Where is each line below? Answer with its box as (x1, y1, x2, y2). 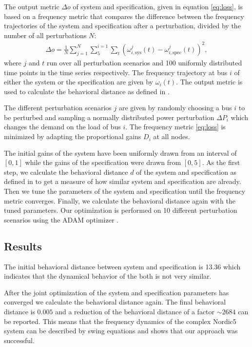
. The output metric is (176, 77, 243, 87)
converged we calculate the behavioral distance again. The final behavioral (4, 297, 226, 307)
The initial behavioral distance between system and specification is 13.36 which (4, 261, 241, 271)
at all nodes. (153, 131, 190, 142)
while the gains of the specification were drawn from (25, 157, 181, 167)
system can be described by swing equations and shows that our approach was (4, 326, 238, 336)
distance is (4, 306, 35, 316)
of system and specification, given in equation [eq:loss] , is (73, 1, 243, 11)
